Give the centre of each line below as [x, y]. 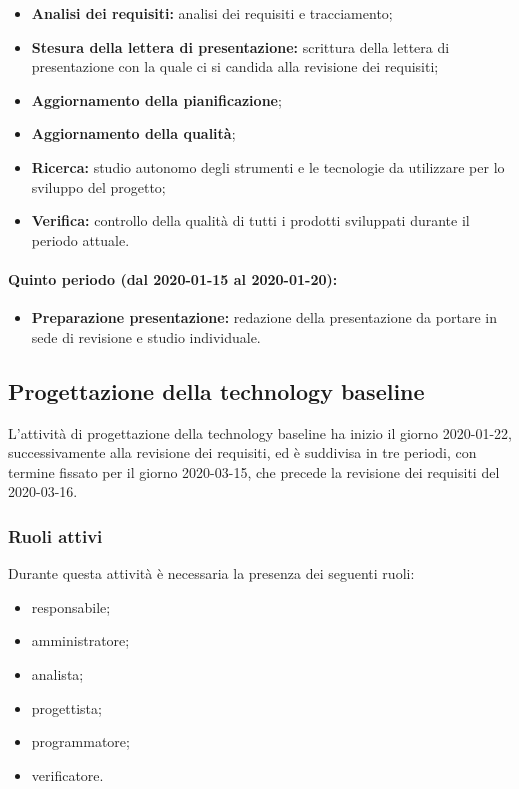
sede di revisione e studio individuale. [146, 336]
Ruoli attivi [55, 535]
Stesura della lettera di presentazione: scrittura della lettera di [240, 46]
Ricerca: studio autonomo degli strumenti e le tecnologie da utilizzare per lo [268, 166]
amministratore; [80, 640]
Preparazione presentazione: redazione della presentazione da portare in [264, 317]
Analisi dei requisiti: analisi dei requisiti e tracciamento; [212, 13]
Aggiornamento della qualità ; [133, 133]
